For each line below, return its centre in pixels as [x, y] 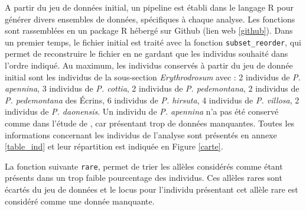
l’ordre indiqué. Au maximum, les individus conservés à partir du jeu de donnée [149, 65]
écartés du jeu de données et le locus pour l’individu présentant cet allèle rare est [152, 189]
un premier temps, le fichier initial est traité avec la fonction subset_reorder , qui [153, 42]
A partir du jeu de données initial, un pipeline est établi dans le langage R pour [149, 7]
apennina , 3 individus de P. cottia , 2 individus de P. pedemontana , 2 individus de [152, 88]
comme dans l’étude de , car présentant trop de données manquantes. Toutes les [150, 123]
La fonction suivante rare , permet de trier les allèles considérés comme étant [144, 166]
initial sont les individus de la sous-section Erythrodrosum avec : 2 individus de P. [153, 77]
